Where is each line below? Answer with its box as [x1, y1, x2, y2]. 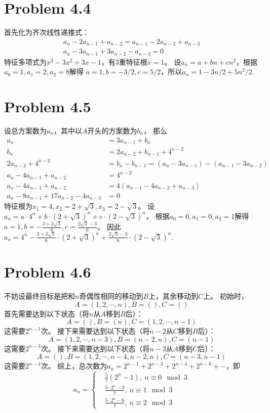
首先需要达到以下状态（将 [4, 308, 89, 318]
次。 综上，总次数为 [41, 360, 107, 371]
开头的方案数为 [87, 125, 137, 135]
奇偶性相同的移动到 [79, 291, 143, 301]
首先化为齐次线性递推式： [4, 27, 89, 37]
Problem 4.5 [4, 96, 91, 117]
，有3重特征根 [101, 56, 147, 67]
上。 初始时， [203, 291, 248, 301]
